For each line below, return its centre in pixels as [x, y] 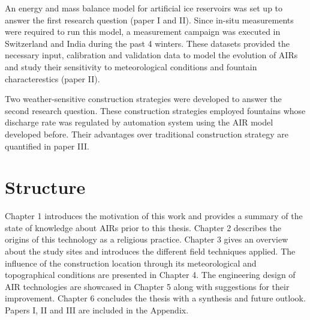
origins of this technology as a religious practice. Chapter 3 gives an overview [147, 239]
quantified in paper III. [47, 146]
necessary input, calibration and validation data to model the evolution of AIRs [151, 55]
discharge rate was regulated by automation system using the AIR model [139, 122]
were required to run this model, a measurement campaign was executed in [143, 32]
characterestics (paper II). [52, 78]
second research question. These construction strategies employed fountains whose [155, 110]
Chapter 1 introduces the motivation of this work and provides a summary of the [154, 216]
